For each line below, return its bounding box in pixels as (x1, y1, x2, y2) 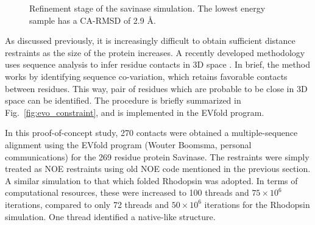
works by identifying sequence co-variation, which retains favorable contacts (5, 70, 288, 82)
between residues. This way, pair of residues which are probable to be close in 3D (5, 82, 308, 95)
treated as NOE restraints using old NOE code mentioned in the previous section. (5, 162, 311, 175)
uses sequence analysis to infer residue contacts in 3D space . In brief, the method (5, 58, 310, 71)
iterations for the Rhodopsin (204, 198, 310, 210)
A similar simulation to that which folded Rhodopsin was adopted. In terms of (5, 174, 298, 187)
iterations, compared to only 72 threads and (5, 198, 169, 210)
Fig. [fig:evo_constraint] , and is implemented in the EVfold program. (5, 105, 264, 118)
